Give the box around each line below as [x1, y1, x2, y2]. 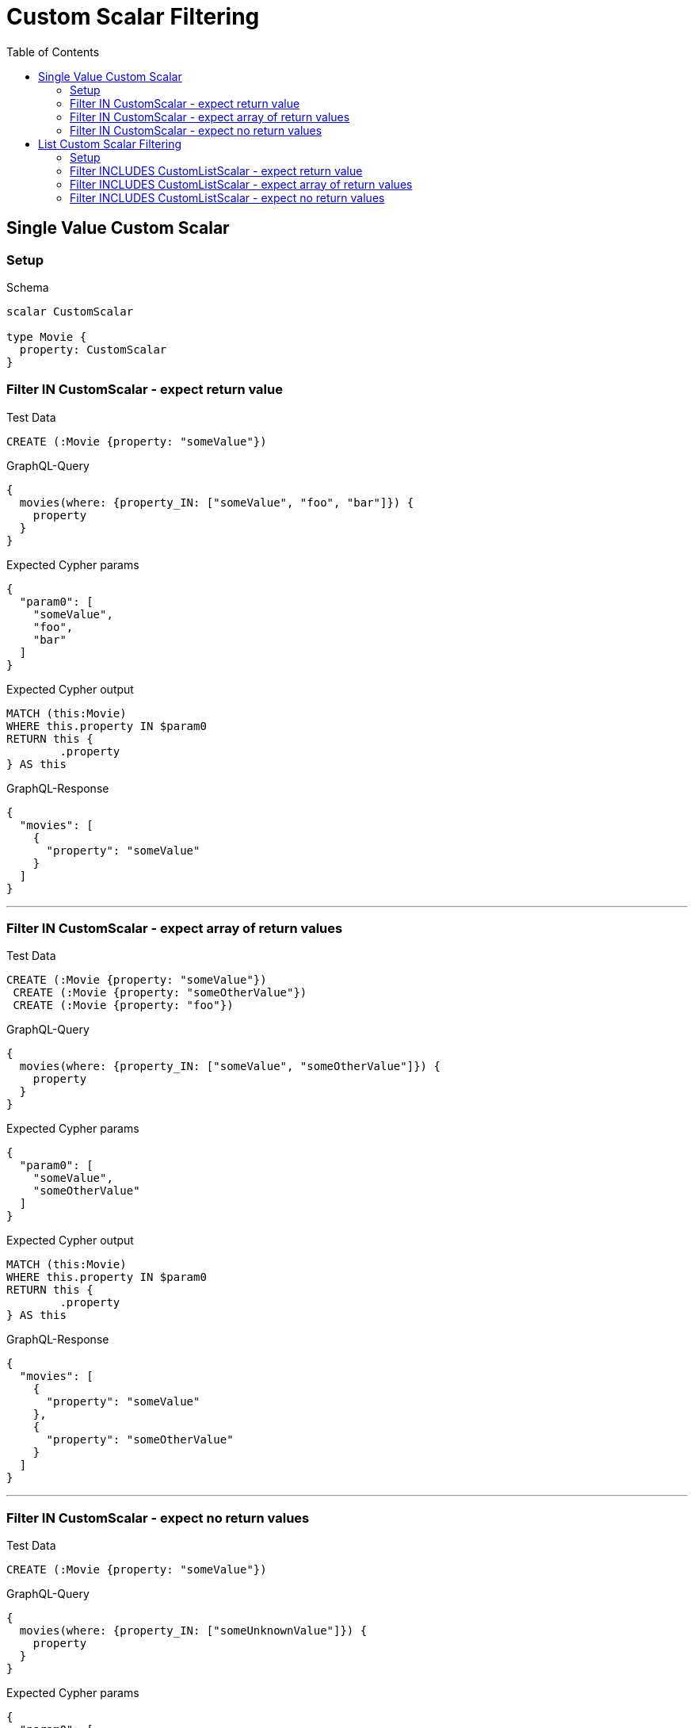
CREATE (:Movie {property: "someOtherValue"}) [13, 986, 307, 1000]
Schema [6, 280, 49, 294]
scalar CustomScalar [6, 304, 134, 318]
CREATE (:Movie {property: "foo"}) [13, 999, 234, 1012]
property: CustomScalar [19, 342, 167, 356]
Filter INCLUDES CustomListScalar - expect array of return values [70, 177, 413, 191]
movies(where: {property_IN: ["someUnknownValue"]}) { [19, 1624, 368, 1638]
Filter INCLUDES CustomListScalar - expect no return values [70, 190, 385, 205]
